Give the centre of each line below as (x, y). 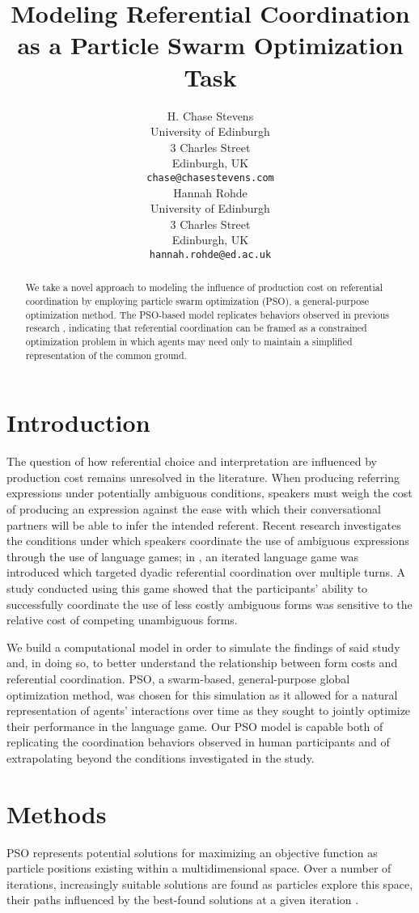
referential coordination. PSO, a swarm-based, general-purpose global (178, 678)
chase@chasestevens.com (210, 178)
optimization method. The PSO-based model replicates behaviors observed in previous (207, 314)
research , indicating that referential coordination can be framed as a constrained (196, 328)
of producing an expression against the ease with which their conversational (194, 509)
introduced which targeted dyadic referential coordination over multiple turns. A (206, 572)
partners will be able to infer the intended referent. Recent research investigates (204, 524)
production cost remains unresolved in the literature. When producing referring (203, 477)
